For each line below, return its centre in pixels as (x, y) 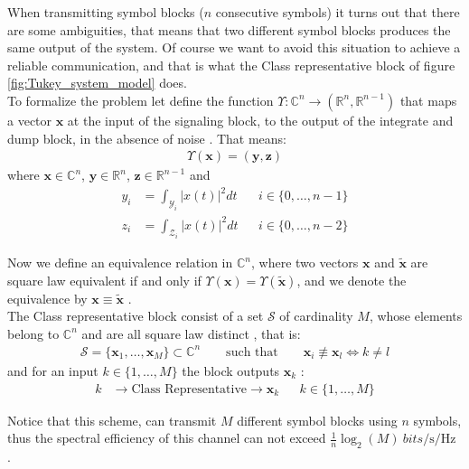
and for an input (53, 370)
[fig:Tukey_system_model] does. (97, 83)
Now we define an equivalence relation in (120, 263)
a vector (30, 120)
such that (252, 352)
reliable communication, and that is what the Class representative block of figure (231, 65)
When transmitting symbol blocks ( (106, 12)
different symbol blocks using (317, 420)
